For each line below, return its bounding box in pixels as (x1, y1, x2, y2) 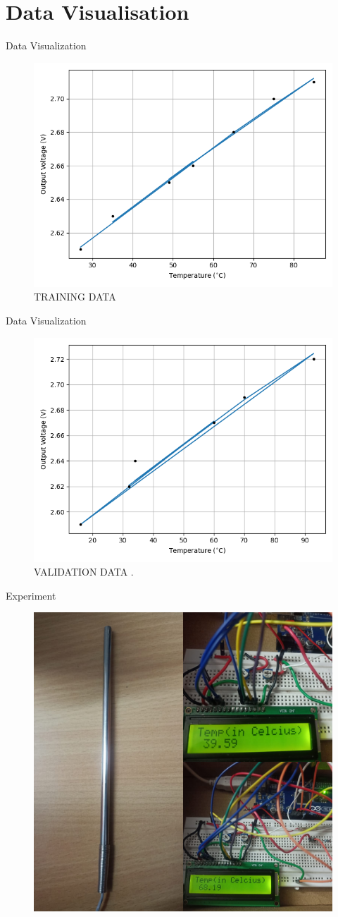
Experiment (6, 588, 56, 602)
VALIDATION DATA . (34, 564, 134, 579)
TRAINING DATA (34, 289, 116, 304)
